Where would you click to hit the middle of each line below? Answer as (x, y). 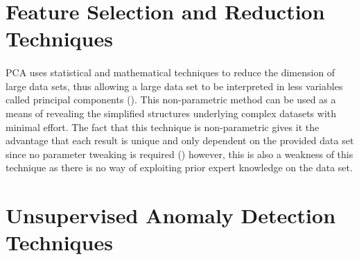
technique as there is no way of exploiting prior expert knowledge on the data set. (179, 167)
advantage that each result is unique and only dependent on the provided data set (180, 140)
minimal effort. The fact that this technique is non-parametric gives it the (163, 127)
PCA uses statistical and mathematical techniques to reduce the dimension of (170, 72)
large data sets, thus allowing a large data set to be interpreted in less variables (174, 86)
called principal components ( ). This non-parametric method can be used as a (171, 99)
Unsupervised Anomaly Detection (171, 215)
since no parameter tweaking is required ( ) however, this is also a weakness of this (179, 154)
